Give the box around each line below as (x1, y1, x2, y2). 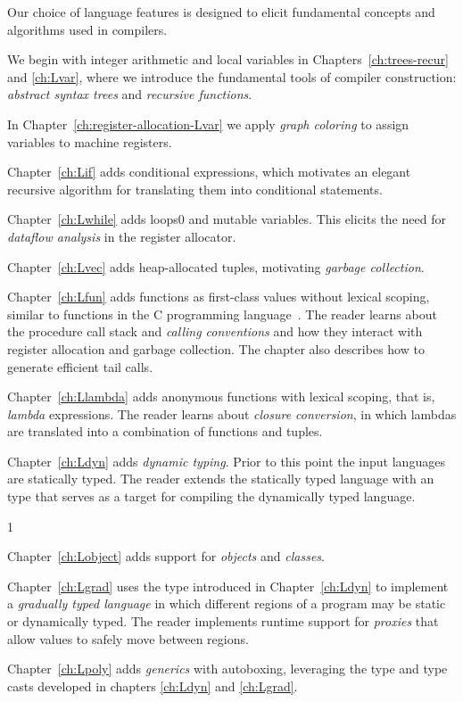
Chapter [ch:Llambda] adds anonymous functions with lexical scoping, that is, (7, 387, 435, 406)
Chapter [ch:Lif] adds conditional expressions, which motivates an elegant (7, 162, 411, 181)
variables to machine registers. (7, 132, 172, 151)
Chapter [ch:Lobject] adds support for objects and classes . (7, 547, 325, 566)
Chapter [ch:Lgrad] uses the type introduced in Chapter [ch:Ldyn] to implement (7, 576, 449, 595)
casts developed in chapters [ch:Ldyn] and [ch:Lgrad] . (7, 676, 298, 695)
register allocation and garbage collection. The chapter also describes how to (7, 339, 425, 358)
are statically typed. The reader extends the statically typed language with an (7, 469, 434, 488)
